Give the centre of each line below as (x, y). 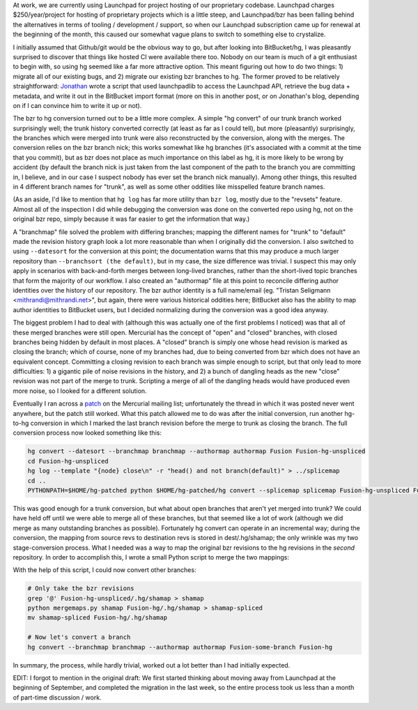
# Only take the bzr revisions (81, 588)
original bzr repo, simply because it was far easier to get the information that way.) (131, 219)
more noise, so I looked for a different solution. (80, 391)
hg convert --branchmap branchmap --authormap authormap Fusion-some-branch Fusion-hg (180, 647)
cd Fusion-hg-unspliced (68, 461)
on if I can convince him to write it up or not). (77, 105)
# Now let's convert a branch (79, 637)
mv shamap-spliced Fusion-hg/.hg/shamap (97, 618)
